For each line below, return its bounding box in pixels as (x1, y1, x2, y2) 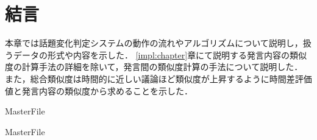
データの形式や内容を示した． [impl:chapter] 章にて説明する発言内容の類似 (13, 48, 307, 61)
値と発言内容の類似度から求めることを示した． (5, 84, 193, 97)
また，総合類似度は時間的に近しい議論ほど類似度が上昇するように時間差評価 (5, 72, 312, 85)
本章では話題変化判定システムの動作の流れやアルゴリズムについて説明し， (5, 37, 303, 49)
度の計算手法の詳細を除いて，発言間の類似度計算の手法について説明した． (5, 60, 303, 73)
